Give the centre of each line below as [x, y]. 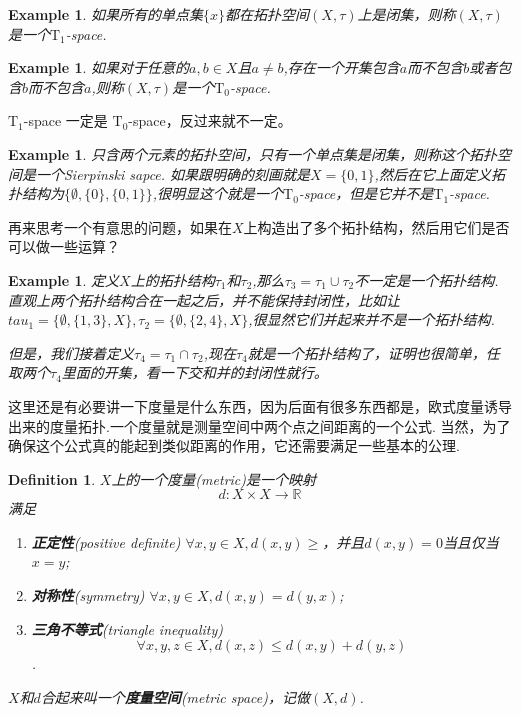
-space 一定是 [65, 120]
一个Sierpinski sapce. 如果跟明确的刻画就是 [173, 173]
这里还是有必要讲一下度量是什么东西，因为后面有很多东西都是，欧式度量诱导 [260, 405]
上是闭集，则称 [406, 14]
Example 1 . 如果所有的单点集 [106, 14]
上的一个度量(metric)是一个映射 [214, 478]
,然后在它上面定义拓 [439, 173]
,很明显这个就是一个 [218, 193]
